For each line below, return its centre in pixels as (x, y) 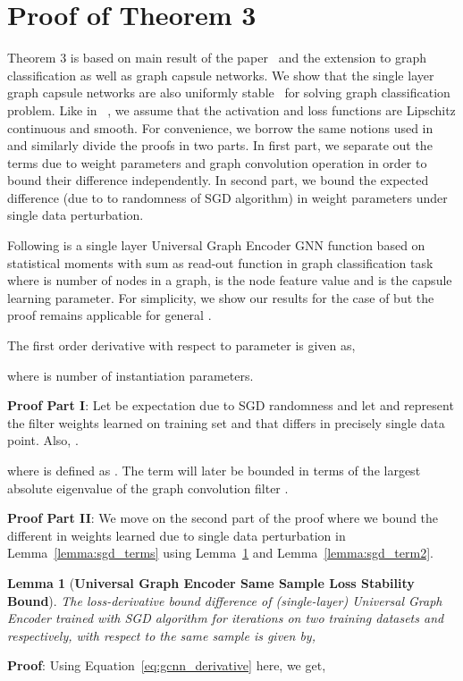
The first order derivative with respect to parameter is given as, (181, 345)
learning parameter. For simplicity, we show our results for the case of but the (221, 297)
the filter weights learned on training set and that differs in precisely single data (226, 422)
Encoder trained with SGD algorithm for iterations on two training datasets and (226, 618)
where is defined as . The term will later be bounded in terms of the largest (214, 470)
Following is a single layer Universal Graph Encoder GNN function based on (216, 245)
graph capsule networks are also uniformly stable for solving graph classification (229, 92)
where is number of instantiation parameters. (130, 375)
